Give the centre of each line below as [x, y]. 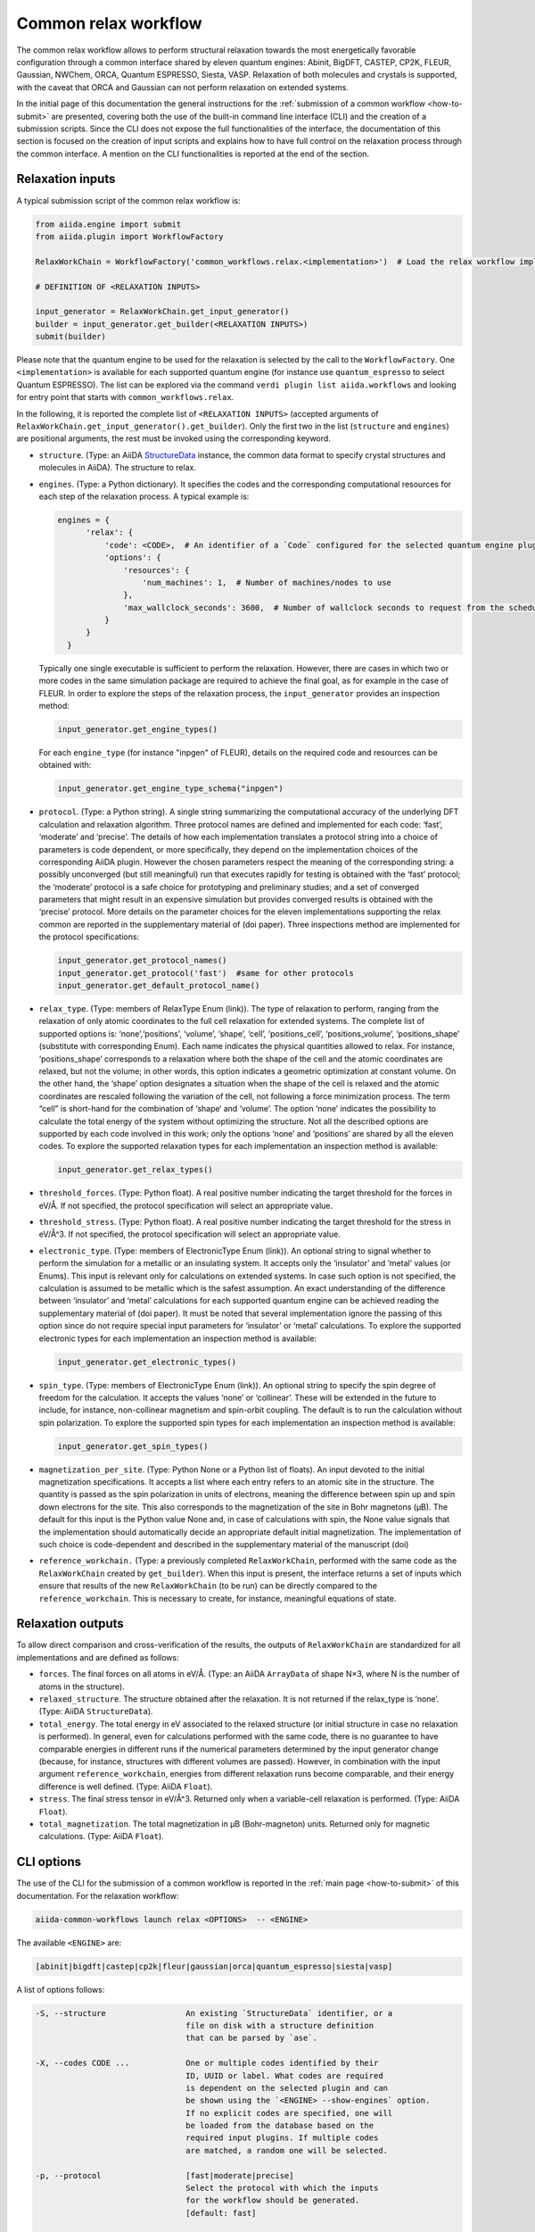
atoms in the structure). [82, 1686]
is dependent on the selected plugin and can [287, 2088]
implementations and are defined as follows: [98, 1657]
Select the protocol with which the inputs [282, 2188]
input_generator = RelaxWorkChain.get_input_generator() [162, 312]
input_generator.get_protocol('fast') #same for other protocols [206, 973]
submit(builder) [71, 337]
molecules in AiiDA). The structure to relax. [117, 468]
